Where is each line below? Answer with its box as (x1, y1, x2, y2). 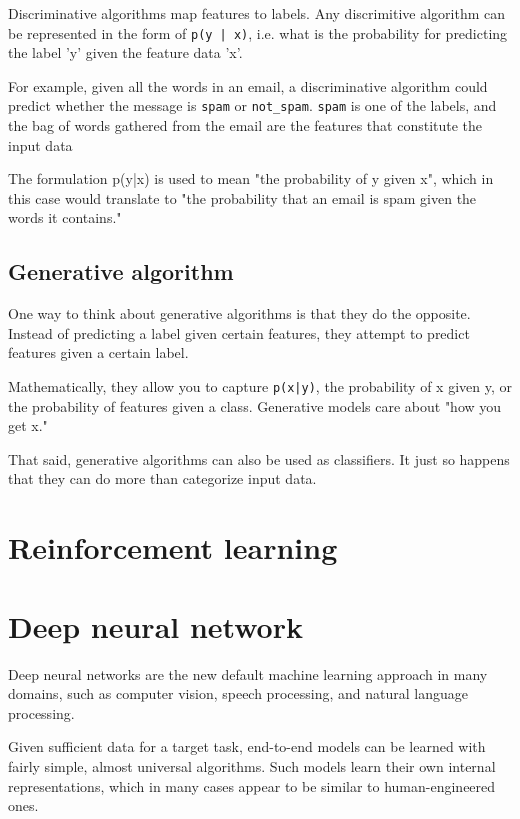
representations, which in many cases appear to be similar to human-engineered (8, 775, 496, 796)
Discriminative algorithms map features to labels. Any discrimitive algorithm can (8, 3, 505, 23)
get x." (8, 415, 48, 436)
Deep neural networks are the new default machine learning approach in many (8, 663, 488, 684)
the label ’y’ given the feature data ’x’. (8, 42, 243, 63)
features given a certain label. (8, 342, 189, 363)
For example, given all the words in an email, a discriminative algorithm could (8, 75, 488, 96)
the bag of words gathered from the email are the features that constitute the (8, 115, 483, 136)
